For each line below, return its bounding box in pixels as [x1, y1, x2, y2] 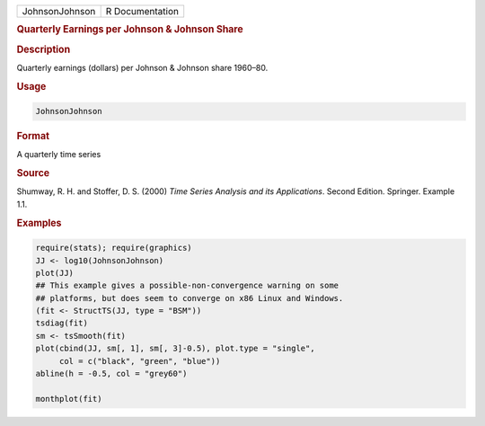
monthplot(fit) [35, 394, 102, 404]
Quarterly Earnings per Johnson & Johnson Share [16, 23, 244, 36]
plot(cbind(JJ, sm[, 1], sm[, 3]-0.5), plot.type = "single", [35, 343, 315, 354]
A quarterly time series [16, 149, 101, 160]
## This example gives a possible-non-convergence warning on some [35, 280, 339, 291]
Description [16, 43, 71, 56]
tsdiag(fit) [35, 318, 89, 328]
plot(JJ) [35, 268, 75, 278]
